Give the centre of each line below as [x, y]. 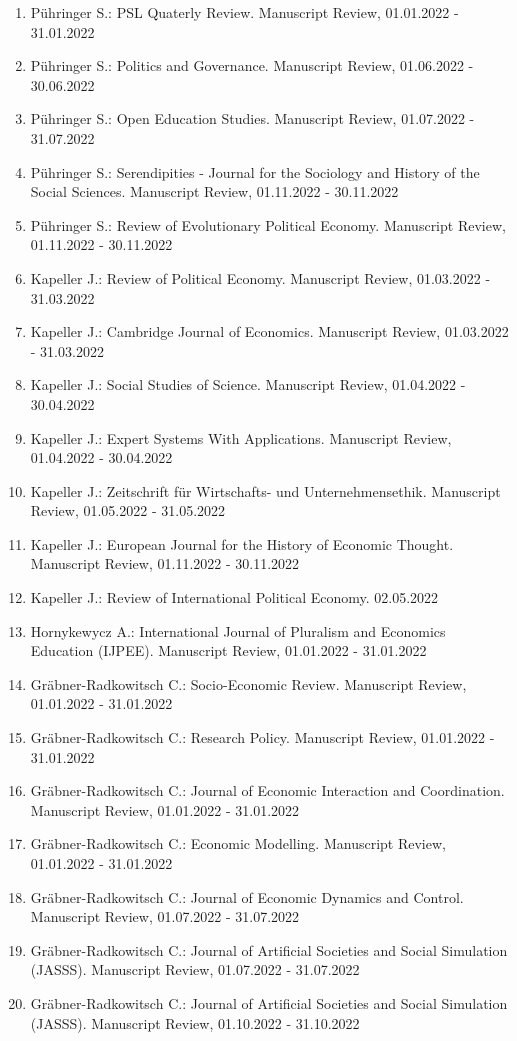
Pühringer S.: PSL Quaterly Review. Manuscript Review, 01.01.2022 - [244, 12]
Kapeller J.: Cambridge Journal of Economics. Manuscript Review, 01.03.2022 [269, 331]
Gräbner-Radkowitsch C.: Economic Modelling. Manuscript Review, [238, 843]
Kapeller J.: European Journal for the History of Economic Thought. [242, 543]
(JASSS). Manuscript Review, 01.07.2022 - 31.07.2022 [195, 969]
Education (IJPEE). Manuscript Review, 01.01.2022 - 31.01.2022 [228, 650]
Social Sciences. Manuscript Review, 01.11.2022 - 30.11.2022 [214, 191]
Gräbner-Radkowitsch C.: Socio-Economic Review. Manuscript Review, [248, 683]
